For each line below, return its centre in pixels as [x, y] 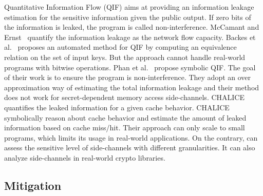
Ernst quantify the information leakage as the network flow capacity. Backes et [130, 37]
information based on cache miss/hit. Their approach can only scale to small [125, 128]
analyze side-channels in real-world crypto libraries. [85, 157]
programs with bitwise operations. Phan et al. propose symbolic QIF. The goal [130, 67]
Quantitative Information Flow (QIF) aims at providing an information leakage [129, 7]
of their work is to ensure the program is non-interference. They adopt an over [128, 77]
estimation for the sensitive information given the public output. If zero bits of [128, 17]
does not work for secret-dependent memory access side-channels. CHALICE [124, 97]
